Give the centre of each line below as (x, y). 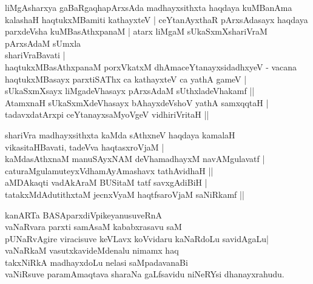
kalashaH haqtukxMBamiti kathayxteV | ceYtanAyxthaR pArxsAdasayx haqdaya (156, 19)
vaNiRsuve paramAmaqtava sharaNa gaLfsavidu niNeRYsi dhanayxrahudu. (145, 274)
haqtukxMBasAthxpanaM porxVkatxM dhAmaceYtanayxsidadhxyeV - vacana (151, 66)
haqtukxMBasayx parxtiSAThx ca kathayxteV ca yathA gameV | (126, 79)
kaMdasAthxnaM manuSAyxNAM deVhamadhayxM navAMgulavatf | (135, 159)
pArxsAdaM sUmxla (43, 43)
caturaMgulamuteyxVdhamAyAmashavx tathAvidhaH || (109, 170)
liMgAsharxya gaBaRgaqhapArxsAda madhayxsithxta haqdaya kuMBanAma (149, 7)
